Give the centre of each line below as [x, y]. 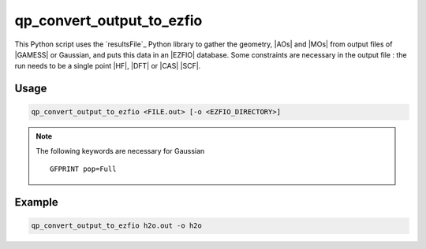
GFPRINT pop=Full [83, 169]
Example [36, 202]
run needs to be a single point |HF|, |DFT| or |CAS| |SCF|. [108, 66]
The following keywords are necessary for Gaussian [120, 151]
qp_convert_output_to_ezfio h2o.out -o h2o [117, 226]
